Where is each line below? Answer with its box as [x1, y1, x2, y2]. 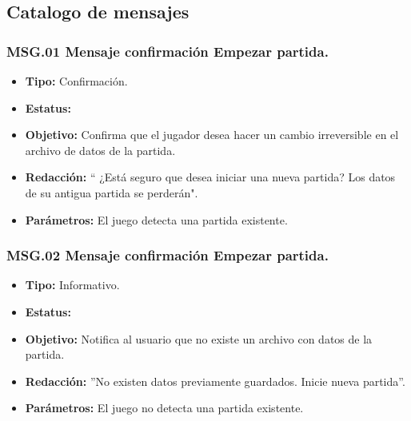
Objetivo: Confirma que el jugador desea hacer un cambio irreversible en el [25, 126, 399, 143]
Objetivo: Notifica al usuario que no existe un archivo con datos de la [25, 330, 373, 347]
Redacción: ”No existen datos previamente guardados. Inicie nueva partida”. [25, 372, 405, 389]
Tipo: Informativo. [25, 276, 120, 293]
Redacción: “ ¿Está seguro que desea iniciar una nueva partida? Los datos [25, 169, 396, 185]
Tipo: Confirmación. [25, 73, 128, 89]
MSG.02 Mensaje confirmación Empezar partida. [6, 245, 329, 265]
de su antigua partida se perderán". [25, 184, 198, 201]
